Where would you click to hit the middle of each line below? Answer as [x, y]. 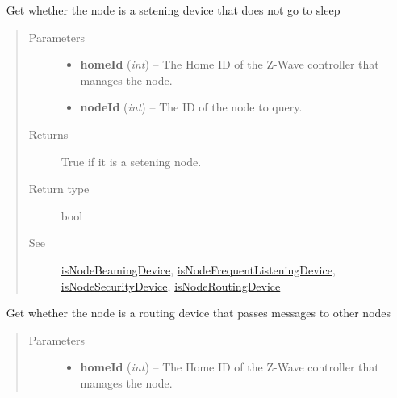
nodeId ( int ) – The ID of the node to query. [191, 107]
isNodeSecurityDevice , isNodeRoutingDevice [171, 285]
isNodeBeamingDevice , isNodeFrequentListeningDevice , [198, 269]
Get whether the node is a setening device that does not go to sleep [173, 10]
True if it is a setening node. [131, 161]
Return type [59, 189]
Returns [48, 134]
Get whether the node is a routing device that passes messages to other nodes [198, 313]
